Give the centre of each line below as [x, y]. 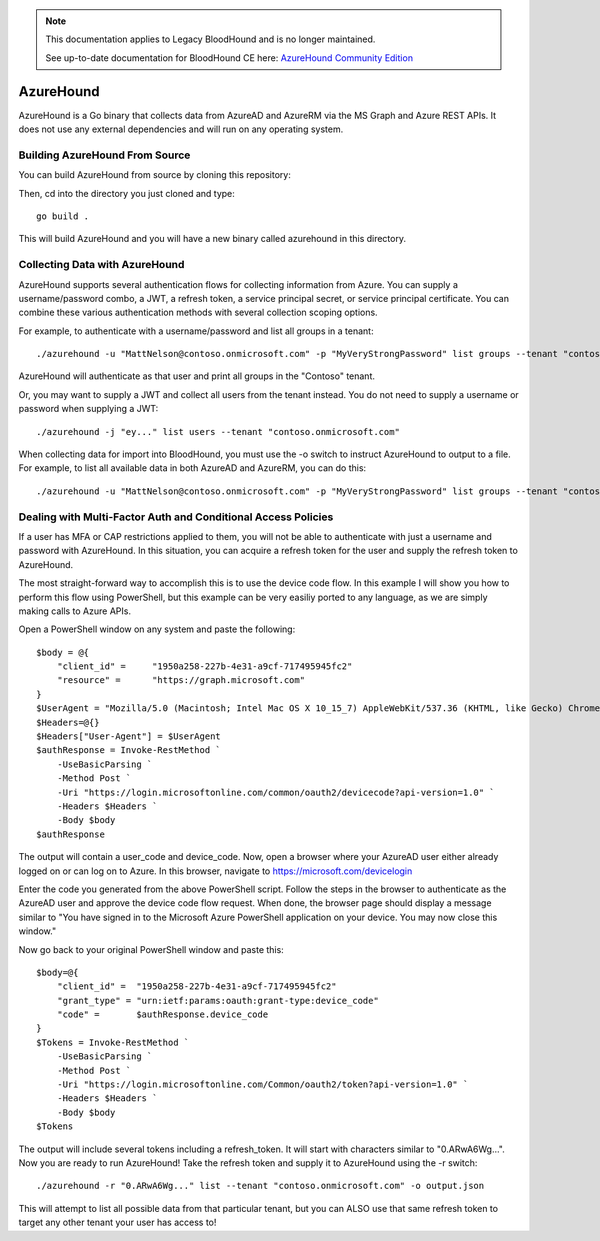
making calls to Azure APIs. [75, 611]
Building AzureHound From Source [104, 155]
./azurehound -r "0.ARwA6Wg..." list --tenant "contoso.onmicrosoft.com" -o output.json [260, 1186]
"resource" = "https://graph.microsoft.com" [180, 680]
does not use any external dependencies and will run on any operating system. [181, 129]
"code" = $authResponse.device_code [162, 1014]
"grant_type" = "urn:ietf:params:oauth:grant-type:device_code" [217, 1000]
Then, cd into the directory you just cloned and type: [126, 193]
